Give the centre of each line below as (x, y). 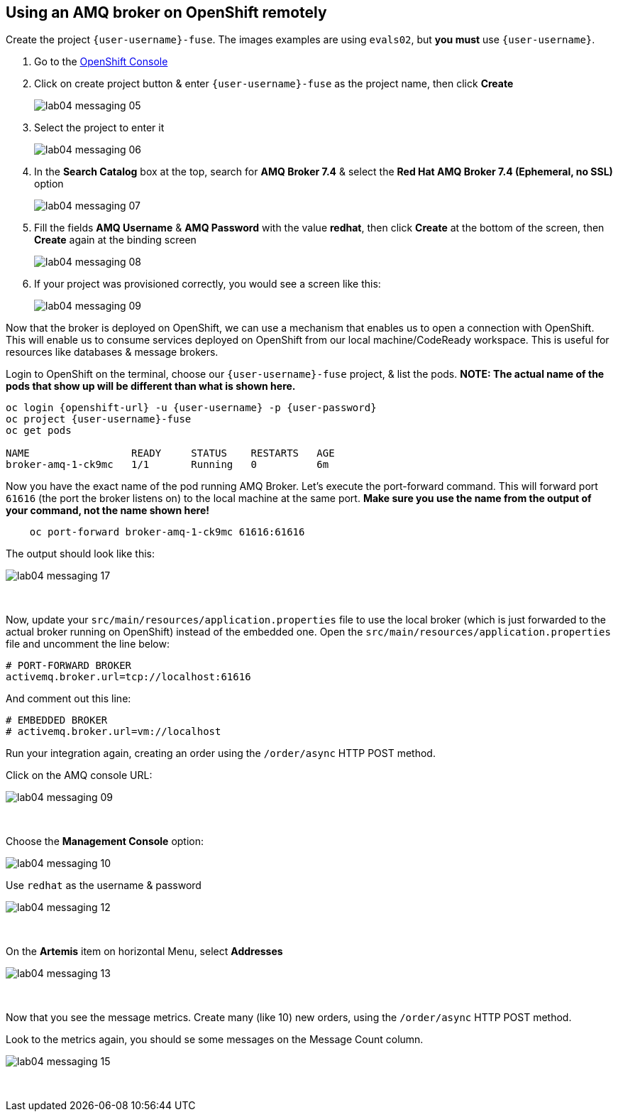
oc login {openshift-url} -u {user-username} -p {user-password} (191, 408)
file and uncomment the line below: (88, 644)
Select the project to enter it (99, 128)
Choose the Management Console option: (105, 841)
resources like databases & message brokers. (112, 352)
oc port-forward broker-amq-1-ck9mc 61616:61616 (167, 532)
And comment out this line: (68, 699)
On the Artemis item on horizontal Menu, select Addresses (144, 952)
